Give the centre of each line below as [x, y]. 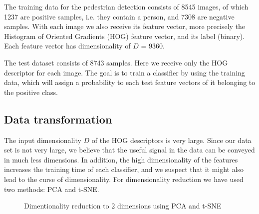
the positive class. [31, 92]
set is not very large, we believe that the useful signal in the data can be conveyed [129, 150]
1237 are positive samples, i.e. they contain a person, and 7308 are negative [119, 16]
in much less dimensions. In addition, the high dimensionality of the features [121, 159]
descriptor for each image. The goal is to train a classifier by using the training [125, 72]
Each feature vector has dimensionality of [67, 46]
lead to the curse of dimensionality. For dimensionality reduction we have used [124, 179]
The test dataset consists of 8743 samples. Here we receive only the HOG [116, 62]
